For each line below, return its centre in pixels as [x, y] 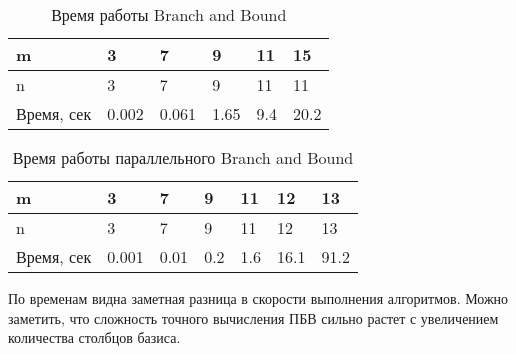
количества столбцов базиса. [94, 337]
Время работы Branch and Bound [169, 14]
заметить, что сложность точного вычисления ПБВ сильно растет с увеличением [253, 317]
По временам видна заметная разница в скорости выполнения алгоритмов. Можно [258, 298]
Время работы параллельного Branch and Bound [183, 157]
